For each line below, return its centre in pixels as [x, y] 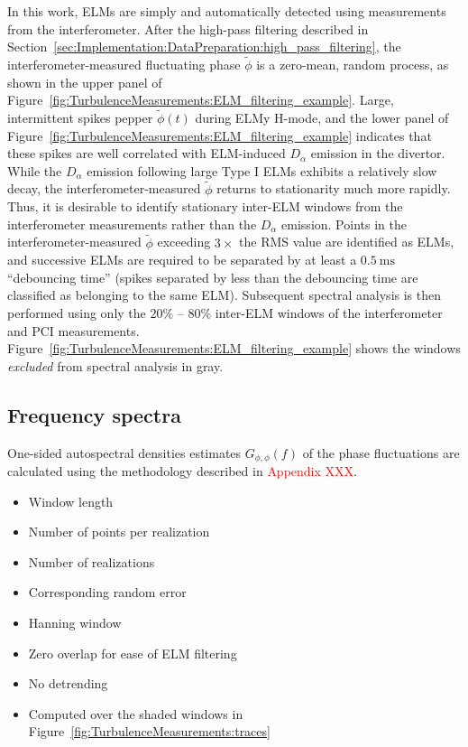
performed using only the [77, 312]
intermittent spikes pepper [80, 117]
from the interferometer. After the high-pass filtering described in [188, 28]
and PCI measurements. [73, 330]
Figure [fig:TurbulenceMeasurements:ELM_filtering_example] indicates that [220, 135]
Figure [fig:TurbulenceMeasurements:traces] [149, 731]
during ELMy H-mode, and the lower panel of [322, 117]
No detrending [68, 683]
